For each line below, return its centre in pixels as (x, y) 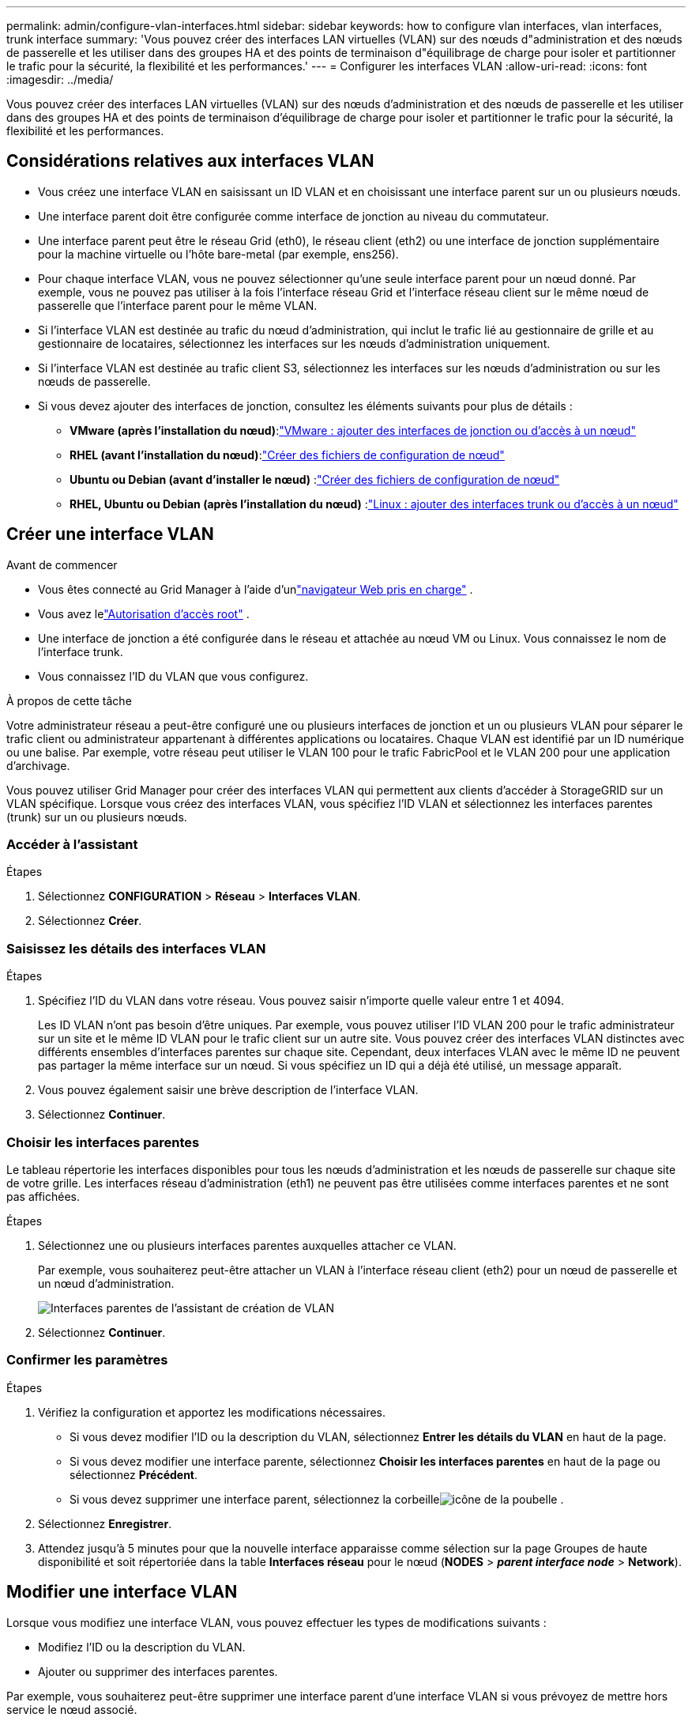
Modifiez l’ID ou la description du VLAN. (142, 1647)
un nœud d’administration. (106, 1283)
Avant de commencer (62, 564)
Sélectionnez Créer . (90, 921)
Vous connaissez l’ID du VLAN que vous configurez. (173, 676)
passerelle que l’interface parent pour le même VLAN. (178, 305)
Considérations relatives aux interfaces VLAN (190, 161)
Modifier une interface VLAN (122, 1592)
